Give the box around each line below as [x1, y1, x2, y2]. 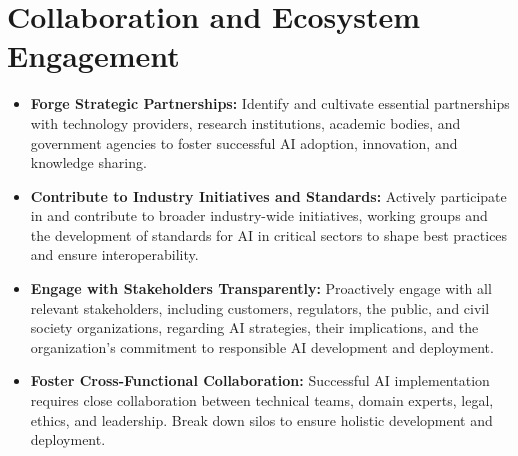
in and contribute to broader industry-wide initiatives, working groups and [30, 205, 488, 226]
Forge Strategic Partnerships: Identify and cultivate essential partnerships [30, 93, 510, 114]
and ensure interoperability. [30, 244, 199, 265]
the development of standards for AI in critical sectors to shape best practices [30, 224, 508, 245]
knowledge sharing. [30, 152, 147, 173]
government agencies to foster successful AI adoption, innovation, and [30, 132, 458, 153]
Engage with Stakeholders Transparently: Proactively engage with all [30, 278, 492, 299]
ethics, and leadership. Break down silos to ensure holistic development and [30, 409, 493, 430]
